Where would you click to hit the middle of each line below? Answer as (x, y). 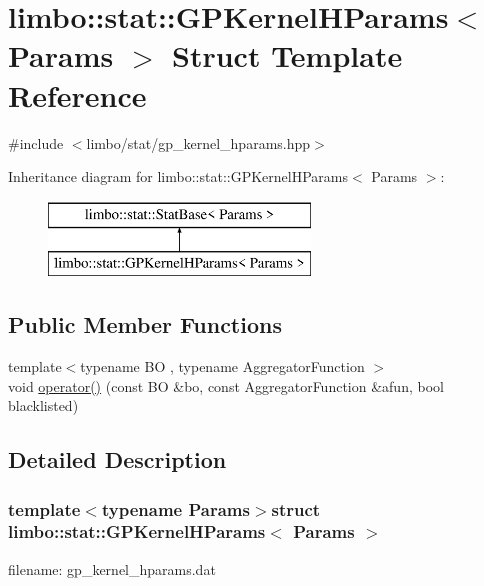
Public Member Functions (145, 324)
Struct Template (287, 55)
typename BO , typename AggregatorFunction (222, 366)
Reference (77, 94)
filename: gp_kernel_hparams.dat (112, 568)
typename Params (175, 508)
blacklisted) (43, 405)
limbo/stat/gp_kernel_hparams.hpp (198, 142)
